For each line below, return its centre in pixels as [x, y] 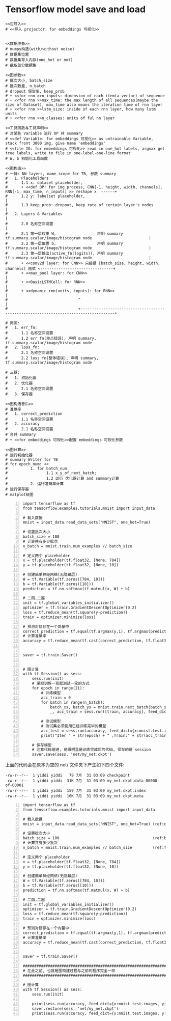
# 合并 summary [21, 434]
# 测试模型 [51, 722]
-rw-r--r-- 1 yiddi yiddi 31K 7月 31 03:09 [55, 781]
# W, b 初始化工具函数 [27, 158]
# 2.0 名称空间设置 [29, 224]
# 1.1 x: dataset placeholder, [44, 183]
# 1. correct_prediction [34, 413]
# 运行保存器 [17, 489]
